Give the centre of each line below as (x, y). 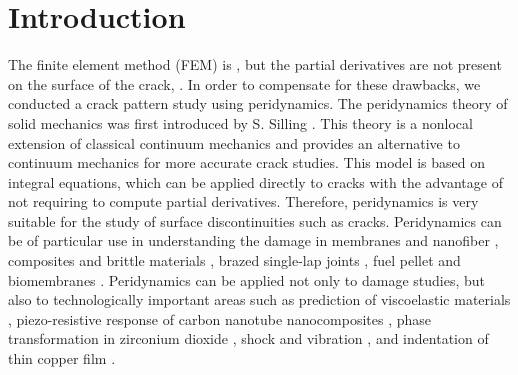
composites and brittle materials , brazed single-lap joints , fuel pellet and (234, 260)
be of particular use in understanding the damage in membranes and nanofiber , (253, 240)
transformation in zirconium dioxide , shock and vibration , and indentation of (248, 338)
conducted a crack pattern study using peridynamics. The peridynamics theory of (258, 103)
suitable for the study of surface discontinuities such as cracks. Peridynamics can (255, 220)
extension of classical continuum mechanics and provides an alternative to (234, 142)
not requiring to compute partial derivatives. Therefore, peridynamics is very (243, 201)
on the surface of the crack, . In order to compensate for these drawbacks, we (244, 83)
